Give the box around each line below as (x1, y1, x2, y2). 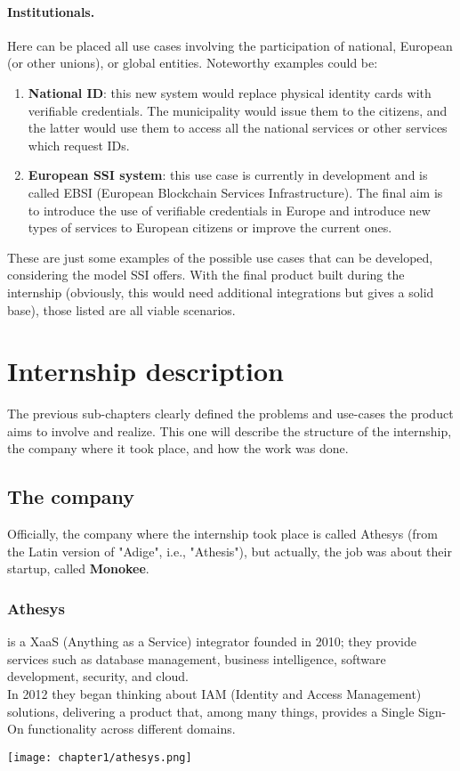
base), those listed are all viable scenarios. (7, 300, 236, 319)
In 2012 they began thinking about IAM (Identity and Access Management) (7, 685, 422, 702)
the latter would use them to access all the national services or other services (28, 118, 448, 137)
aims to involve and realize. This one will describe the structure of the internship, (7, 421, 452, 440)
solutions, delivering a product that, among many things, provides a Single (7, 702, 415, 720)
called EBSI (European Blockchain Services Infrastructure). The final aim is (28, 183, 443, 201)
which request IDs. (28, 135, 130, 154)
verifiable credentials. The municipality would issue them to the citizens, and (28, 101, 448, 119)
